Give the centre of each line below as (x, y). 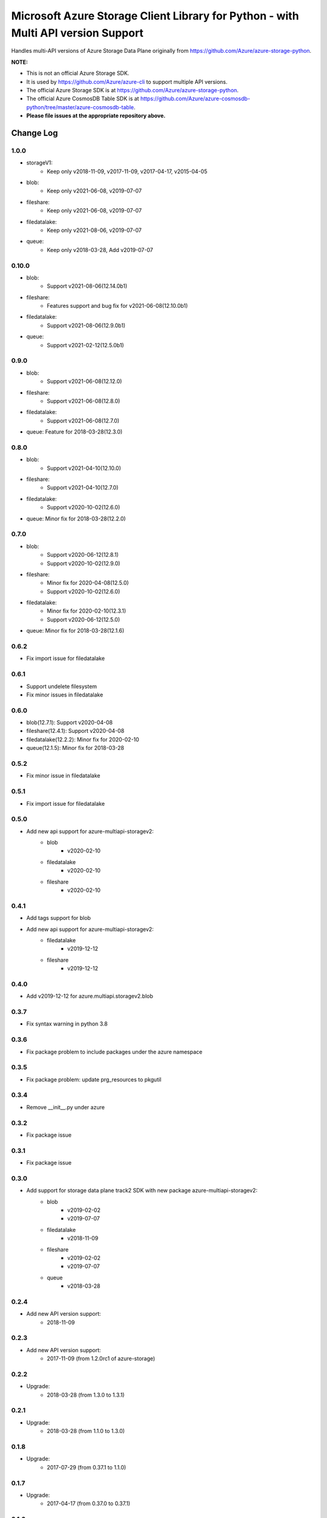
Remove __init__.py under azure (66, 1107)
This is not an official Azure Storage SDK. (78, 73)
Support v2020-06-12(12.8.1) (83, 555)
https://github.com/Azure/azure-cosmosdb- (195, 99)
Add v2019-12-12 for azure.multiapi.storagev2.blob (90, 996)
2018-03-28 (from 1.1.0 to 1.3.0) (86, 1431)
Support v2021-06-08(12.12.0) (84, 381)
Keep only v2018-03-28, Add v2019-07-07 (100, 250)
